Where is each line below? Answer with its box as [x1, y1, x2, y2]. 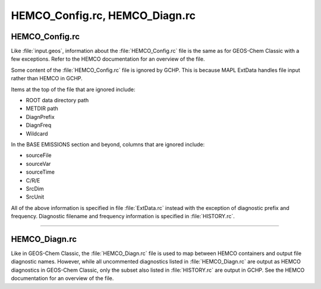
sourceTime [26, 168, 55, 175]
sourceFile [26, 152, 52, 159]
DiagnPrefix [26, 113, 55, 120]
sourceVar [26, 160, 51, 167]
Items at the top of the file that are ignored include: [11, 86, 136, 93]
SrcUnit [26, 193, 45, 200]
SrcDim [26, 185, 44, 192]
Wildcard [26, 130, 48, 137]
